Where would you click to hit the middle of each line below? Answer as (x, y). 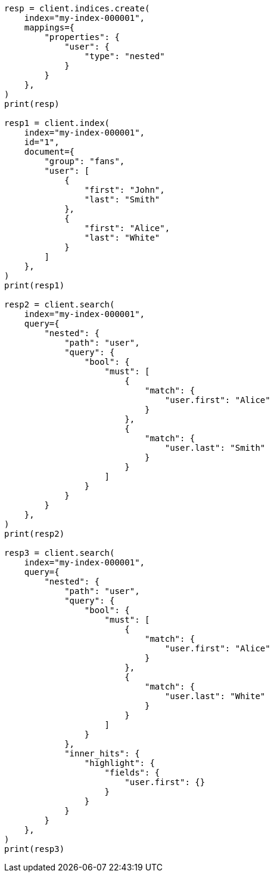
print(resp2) (35, 534)
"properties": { (82, 37)
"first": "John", (124, 190)
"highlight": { (119, 763)
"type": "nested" (124, 56)
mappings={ (49, 27)
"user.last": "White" (215, 696)
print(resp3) (35, 849)
